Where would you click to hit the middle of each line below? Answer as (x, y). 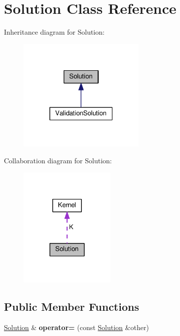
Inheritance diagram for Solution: (54, 32)
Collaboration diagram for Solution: (58, 161)
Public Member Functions (72, 307)
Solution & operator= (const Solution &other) (76, 327)
